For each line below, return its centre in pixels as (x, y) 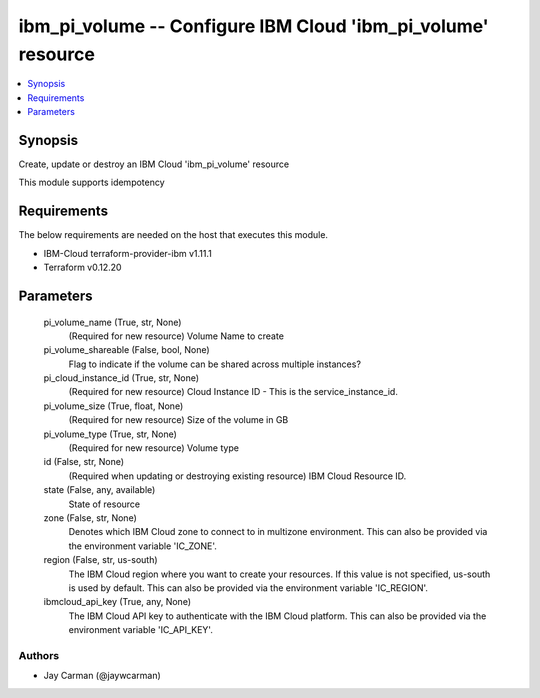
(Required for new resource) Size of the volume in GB (178, 420)
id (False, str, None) (84, 462)
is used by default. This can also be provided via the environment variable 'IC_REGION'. (248, 587)
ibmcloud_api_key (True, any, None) (117, 602)
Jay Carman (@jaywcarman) (102, 676)
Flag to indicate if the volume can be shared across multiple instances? (215, 364)
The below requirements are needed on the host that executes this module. (173, 235)
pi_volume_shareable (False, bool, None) (126, 350)
